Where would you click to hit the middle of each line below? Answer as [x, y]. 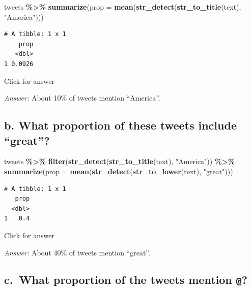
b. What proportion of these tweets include [120, 125]
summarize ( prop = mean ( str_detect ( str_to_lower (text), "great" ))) [119, 171]
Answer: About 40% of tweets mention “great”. [77, 252]
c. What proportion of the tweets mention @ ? [126, 280]
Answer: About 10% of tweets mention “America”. [82, 98]
